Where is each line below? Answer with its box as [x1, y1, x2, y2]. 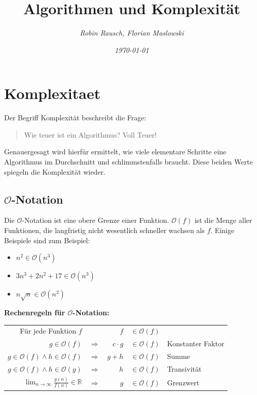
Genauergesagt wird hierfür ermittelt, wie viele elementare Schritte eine [4, 146, 227, 157]
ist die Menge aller [194, 215, 252, 225]
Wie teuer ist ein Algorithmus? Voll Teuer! [24, 129, 157, 140]
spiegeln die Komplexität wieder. [4, 166, 106, 177]
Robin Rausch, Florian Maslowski [80, 27, 184, 38]
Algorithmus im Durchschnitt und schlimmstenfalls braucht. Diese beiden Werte [4, 156, 253, 167]
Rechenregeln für [4, 307, 65, 317]
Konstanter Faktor [167, 338, 225, 349]
